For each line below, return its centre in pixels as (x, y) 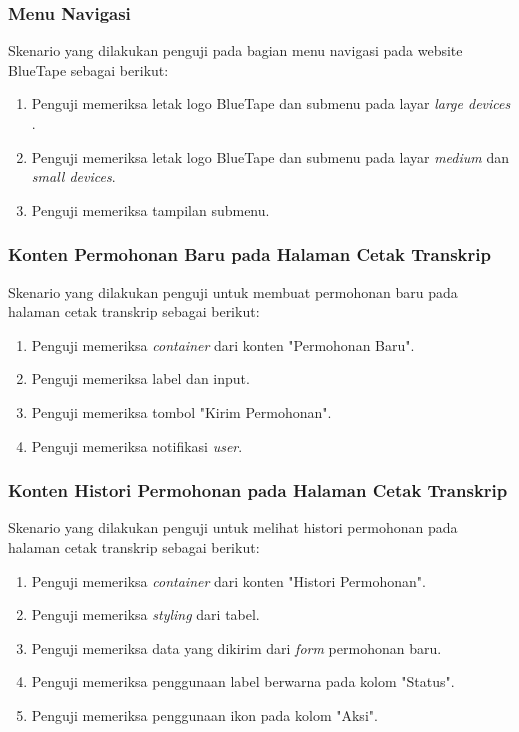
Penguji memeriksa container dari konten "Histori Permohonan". (228, 580)
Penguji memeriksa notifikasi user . (137, 445)
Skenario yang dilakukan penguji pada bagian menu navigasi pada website (235, 50)
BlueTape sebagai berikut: (88, 69)
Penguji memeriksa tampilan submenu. (150, 209)
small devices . (73, 176)
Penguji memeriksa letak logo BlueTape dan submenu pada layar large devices (271, 103)
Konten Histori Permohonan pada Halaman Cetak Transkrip (258, 490)
